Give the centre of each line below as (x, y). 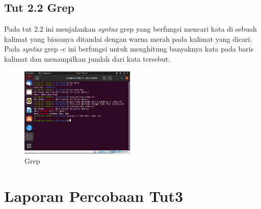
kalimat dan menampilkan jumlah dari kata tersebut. (87, 58)
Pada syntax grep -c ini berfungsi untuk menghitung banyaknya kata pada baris (129, 49)
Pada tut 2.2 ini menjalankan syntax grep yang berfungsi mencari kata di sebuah (130, 29)
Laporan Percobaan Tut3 (94, 195)
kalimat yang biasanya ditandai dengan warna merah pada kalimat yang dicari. (128, 38)
